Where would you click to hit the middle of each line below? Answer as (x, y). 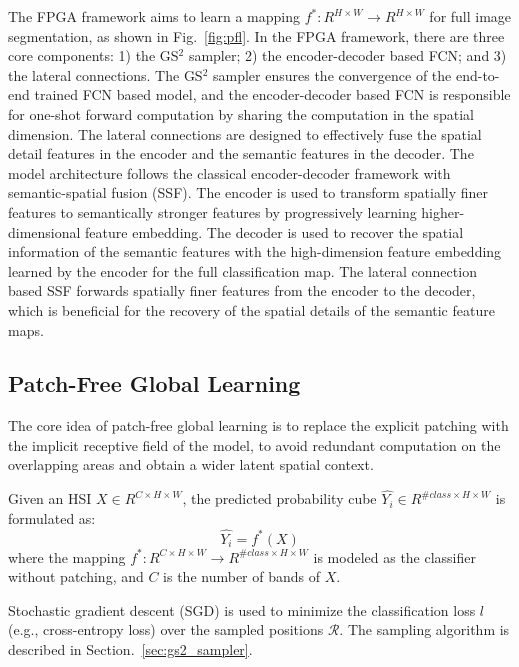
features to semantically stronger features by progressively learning (212, 211)
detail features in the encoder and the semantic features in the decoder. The (241, 153)
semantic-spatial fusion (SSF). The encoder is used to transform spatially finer (248, 192)
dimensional (44, 231)
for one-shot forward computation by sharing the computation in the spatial (241, 113)
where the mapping (67, 556)
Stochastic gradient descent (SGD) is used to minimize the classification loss (242, 609)
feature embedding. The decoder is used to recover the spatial (274, 231)
